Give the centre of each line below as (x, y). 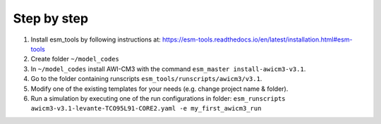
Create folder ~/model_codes (75, 59)
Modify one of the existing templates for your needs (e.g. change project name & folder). (159, 89)
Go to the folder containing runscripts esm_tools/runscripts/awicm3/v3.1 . (146, 79)
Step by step (50, 18)
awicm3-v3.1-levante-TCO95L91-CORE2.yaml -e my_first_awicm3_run (146, 108)
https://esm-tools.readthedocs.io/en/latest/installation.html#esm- (258, 39)
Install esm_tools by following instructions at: (96, 39)
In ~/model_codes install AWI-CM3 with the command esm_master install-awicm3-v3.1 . (168, 69)
